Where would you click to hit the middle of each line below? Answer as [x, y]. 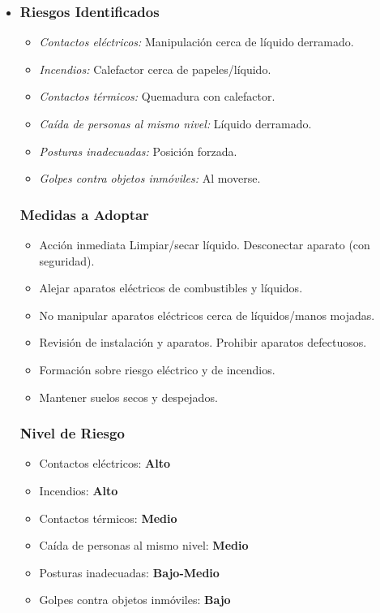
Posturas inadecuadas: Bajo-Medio [129, 572]
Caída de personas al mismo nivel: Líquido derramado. [175, 123]
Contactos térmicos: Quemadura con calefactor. [157, 96]
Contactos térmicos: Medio [108, 518]
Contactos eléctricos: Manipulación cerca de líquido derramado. [196, 42]
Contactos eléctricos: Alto [105, 463]
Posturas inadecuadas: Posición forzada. [138, 151]
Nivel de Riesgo [72, 433]
